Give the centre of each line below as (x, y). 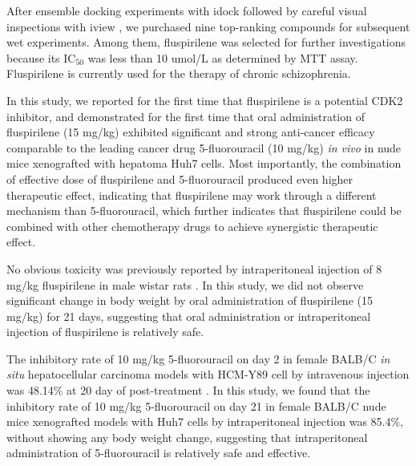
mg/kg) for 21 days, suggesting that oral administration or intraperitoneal (189, 316)
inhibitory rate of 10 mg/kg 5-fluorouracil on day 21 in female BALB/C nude (196, 405)
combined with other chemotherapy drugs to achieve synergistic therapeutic (192, 226)
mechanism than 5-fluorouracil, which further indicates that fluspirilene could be (204, 211)
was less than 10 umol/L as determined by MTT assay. (223, 57)
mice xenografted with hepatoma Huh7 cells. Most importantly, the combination (204, 163)
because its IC (41, 57)
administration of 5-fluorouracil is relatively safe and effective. (159, 453)
